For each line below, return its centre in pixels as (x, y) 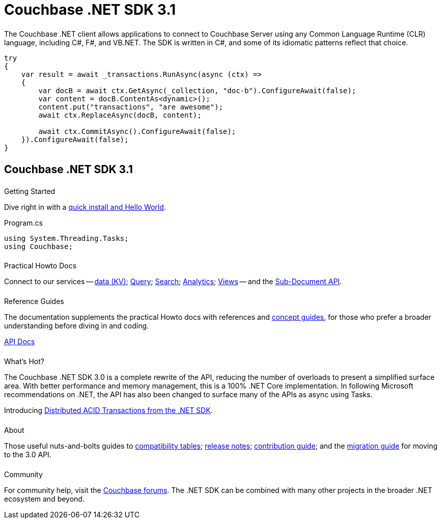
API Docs (20, 342)
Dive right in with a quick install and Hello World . (85, 207)
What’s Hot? (24, 362)
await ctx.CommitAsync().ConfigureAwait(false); (137, 131)
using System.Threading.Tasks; (66, 238)
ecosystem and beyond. (44, 499)
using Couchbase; (38, 246)
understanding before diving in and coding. (77, 326)
